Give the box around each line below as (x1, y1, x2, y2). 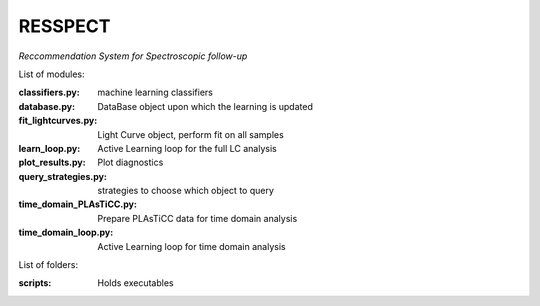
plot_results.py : (18, 156, 86, 169)
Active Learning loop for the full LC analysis (97, 142, 277, 154)
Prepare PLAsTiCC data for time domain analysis (97, 212, 298, 224)
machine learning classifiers (97, 86, 214, 99)
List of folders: (18, 259, 79, 271)
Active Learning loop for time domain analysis (97, 240, 286, 252)
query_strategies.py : (18, 170, 107, 182)
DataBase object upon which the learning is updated (97, 100, 314, 112)
